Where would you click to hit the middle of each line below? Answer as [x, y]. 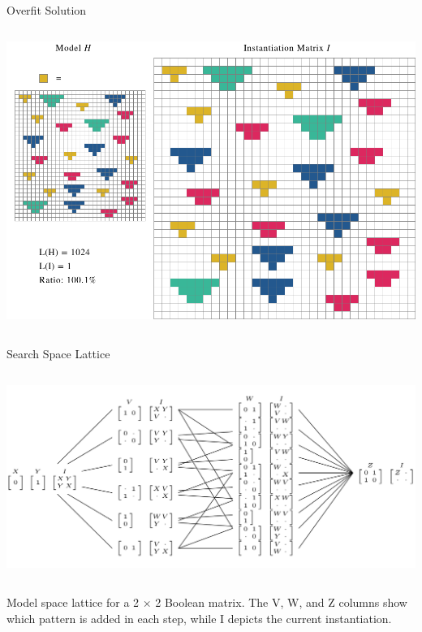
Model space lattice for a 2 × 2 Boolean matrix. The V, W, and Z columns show [207, 602]
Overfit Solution [47, 10]
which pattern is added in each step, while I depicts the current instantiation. [199, 618]
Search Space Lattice [58, 353]
